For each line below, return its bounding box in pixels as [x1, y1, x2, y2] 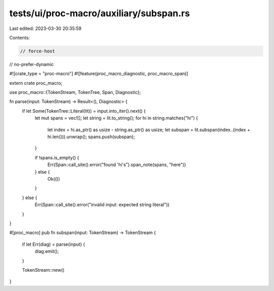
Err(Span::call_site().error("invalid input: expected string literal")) [35, 202, 169, 208]
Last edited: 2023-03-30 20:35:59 [9, 25, 82, 31]
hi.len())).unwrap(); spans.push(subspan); [47, 134, 135, 140]
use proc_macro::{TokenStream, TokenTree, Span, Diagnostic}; [9, 89, 141, 95]
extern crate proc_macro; [9, 80, 63, 86]
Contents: [9, 35, 30, 41]
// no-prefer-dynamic [9, 61, 54, 67]
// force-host [20, 48, 55, 54]
